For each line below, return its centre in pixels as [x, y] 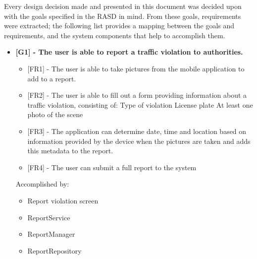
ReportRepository [54, 250]
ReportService [49, 217]
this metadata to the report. [70, 151]
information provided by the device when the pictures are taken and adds [139, 141]
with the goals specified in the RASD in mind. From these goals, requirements [123, 16]
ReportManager [51, 234]
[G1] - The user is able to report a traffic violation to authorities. [129, 52]
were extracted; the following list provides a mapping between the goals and [119, 26]
